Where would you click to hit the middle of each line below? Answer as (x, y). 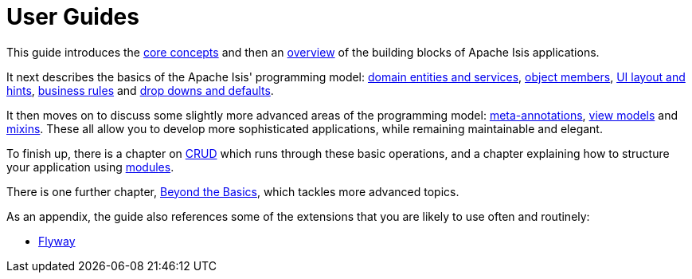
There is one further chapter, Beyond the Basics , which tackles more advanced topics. (233, 191)
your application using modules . (90, 167)
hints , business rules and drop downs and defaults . (140, 90)
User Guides (73, 17)
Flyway (57, 241)
